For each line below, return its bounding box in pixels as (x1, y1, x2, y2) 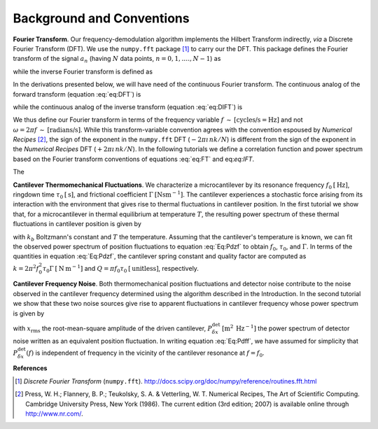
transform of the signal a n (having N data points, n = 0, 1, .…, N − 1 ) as (13, 55, 221, 64)
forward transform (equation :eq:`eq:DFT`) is (13, 90, 141, 98)
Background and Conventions (13, 10, 190, 26)
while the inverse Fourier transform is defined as (13, 67, 153, 76)
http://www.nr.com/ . (25, 409, 83, 418)
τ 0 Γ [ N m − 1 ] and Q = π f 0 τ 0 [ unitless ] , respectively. (42, 263, 199, 274)
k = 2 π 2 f (13, 263, 39, 272)
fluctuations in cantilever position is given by (13, 220, 141, 228)
